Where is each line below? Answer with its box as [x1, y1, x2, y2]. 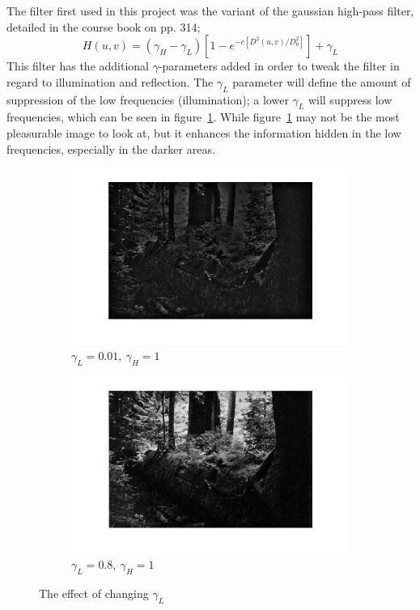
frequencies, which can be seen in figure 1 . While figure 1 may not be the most [6, 108, 400, 125]
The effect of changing [39, 584, 149, 601]
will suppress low [308, 91, 392, 108]
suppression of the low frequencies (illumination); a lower [6, 91, 289, 108]
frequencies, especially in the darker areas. [6, 140, 215, 157]
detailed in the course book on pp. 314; [6, 18, 201, 35]
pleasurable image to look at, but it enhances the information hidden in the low [6, 124, 401, 141]
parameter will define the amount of [232, 73, 411, 90]
